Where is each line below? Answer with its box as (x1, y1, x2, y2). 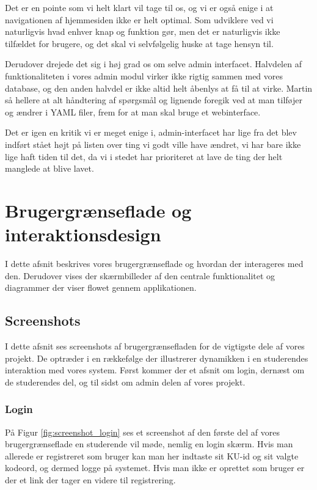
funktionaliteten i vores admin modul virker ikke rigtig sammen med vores (5, 69, 283, 82)
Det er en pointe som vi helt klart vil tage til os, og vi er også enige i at (5, 1, 274, 13)
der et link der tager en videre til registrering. (5, 473, 176, 486)
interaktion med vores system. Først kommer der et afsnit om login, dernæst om (5, 364, 305, 376)
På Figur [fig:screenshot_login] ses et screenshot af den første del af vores (5, 425, 280, 438)
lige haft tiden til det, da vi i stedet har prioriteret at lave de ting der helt (5, 150, 283, 163)
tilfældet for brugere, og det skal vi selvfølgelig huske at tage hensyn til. (5, 37, 274, 49)
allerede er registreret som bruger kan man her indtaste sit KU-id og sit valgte (5, 449, 299, 462)
